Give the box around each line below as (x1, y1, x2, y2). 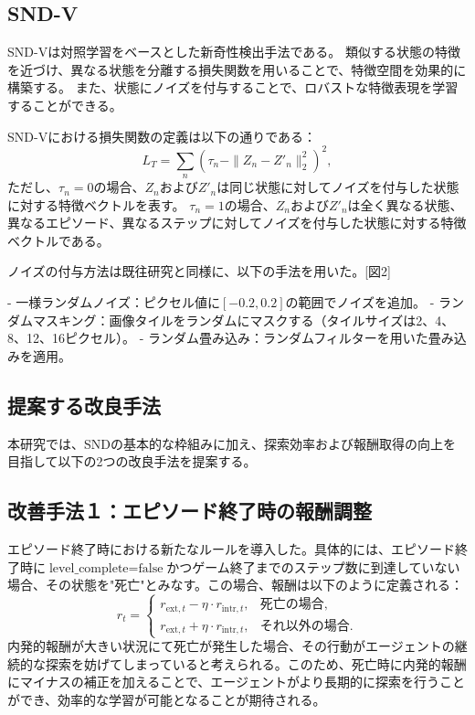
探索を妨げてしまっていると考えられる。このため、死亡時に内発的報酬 (45, 654, 467, 673)
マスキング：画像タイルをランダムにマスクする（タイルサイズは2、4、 (32, 310, 455, 329)
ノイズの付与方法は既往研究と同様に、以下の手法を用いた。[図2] (7, 261, 391, 281)
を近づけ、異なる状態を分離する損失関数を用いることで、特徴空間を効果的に (7, 59, 467, 79)
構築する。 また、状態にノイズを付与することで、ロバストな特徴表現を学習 (7, 78, 459, 97)
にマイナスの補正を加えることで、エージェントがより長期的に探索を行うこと (7, 672, 466, 691)
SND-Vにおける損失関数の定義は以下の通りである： (7, 126, 317, 145)
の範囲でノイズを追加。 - (285, 293, 435, 312)
